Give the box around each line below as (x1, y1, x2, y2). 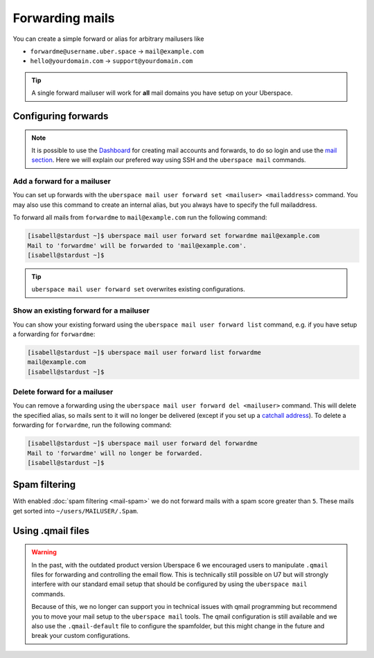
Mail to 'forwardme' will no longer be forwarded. (27, 449, 204, 457)
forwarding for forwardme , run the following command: (12, 421, 172, 429)
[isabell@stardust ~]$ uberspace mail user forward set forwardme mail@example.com (27, 232, 320, 240)
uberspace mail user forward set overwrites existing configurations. (31, 285, 246, 293)
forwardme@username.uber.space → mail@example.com (30, 47, 204, 55)
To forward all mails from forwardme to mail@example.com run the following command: (12, 213, 267, 221)
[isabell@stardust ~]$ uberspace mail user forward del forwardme (27, 439, 258, 448)
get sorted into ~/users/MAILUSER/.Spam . (12, 506, 139, 515)
